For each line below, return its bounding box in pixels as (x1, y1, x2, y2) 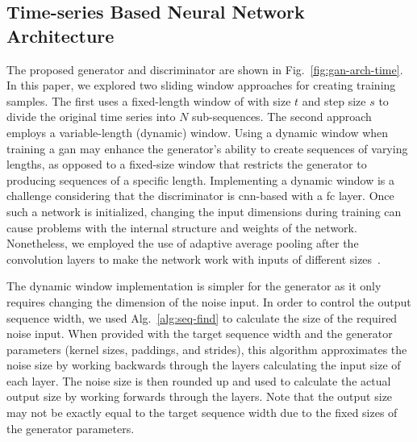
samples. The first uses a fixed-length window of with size (6, 92, 291, 109)
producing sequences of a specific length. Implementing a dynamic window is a (6, 171, 394, 188)
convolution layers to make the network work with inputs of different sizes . (6, 250, 382, 267)
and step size (302, 92, 366, 109)
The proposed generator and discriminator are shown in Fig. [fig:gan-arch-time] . (6, 60, 403, 77)
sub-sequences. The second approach (192, 108, 372, 125)
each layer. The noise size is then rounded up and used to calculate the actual (6, 372, 391, 389)
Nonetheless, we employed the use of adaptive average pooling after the (6, 235, 359, 252)
